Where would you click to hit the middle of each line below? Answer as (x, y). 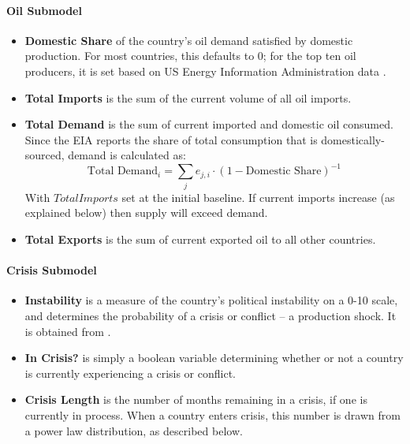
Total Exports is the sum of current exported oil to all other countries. (200, 239)
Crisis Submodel (52, 270)
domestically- (353, 139)
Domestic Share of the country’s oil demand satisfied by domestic (189, 40)
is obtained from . (68, 331)
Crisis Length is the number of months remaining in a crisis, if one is (196, 399)
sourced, (45, 155)
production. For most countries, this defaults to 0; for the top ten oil (190, 56)
